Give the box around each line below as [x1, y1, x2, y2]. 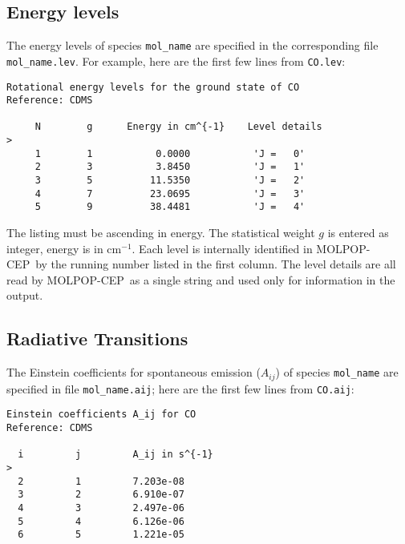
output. [6, 287, 43, 304]
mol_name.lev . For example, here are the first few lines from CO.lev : [6, 52, 346, 69]
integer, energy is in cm [6, 240, 122, 256]
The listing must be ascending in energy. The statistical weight [6, 224, 315, 241]
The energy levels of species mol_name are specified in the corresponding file [6, 37, 379, 54]
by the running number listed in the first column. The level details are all [35, 256, 396, 272]
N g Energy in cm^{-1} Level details [34, 121, 322, 133]
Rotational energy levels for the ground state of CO [6, 81, 300, 93]
